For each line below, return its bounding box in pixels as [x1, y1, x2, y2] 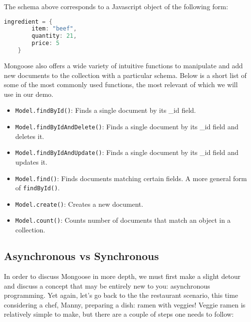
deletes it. [15, 131, 44, 141]
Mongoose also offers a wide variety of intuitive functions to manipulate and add [4, 60, 243, 70]
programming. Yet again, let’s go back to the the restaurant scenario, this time [4, 290, 238, 300]
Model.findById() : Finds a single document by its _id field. [15, 105, 196, 115]
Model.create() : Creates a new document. [15, 199, 143, 209]
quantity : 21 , [31, 32, 77, 40]
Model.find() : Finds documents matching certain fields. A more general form [15, 173, 247, 183]
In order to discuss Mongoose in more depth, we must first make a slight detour [4, 271, 241, 281]
